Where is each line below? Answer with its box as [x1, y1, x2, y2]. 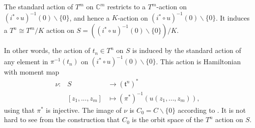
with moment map [4, 67, 59, 77]
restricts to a [107, 1, 146, 11]
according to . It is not [177, 104, 246, 115]
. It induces [216, 12, 250, 23]
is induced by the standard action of [132, 45, 241, 55]
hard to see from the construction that [4, 114, 120, 125]
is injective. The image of [46, 104, 122, 115]
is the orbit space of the [132, 114, 203, 125]
